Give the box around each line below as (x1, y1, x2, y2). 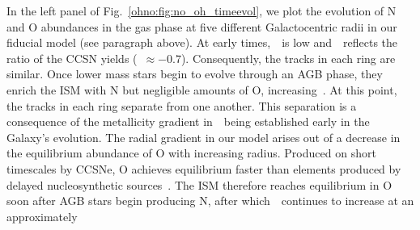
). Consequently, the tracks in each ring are (180, 49, 396, 66)
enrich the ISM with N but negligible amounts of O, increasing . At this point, (6, 81, 397, 98)
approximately (6, 207, 78, 224)
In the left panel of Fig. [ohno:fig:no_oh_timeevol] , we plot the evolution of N (6, 2, 397, 19)
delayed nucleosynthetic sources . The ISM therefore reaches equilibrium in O (6, 176, 392, 193)
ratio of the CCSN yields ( (6, 49, 138, 66)
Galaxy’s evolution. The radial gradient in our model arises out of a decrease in (6, 128, 401, 145)
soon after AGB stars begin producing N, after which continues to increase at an (6, 192, 414, 209)
